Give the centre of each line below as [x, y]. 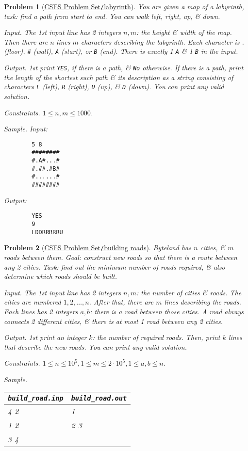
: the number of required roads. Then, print [156, 337]
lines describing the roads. [203, 302]
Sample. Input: [26, 129]
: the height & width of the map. [184, 32]
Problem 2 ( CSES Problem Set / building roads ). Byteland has [98, 248]
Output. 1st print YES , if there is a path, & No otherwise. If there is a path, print [124, 68]
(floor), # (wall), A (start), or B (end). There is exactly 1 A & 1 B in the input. [121, 51]
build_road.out [99, 398]
